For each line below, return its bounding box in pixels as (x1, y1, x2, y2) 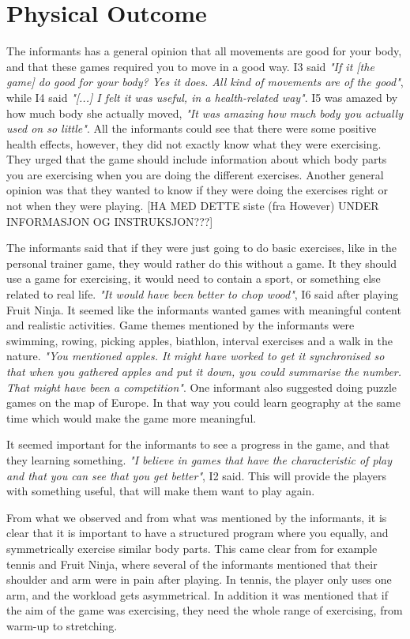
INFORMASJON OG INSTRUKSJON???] (6, 212, 213, 229)
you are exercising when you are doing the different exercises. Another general (6, 166, 384, 182)
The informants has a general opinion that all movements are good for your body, (6, 43, 402, 59)
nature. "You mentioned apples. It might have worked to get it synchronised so (6, 348, 385, 364)
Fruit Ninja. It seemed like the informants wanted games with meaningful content (6, 301, 401, 318)
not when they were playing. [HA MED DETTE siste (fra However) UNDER (6, 197, 379, 214)
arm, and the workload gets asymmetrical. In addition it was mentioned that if (6, 586, 388, 603)
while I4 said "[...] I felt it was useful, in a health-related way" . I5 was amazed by (6, 88, 398, 105)
